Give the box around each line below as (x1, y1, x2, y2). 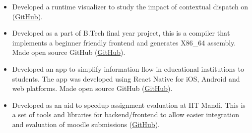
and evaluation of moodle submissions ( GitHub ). (12, 119, 160, 129)
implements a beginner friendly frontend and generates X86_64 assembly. (12, 37, 236, 47)
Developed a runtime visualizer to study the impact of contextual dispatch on (12, 1, 249, 11)
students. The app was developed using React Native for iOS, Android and (12, 73, 240, 84)
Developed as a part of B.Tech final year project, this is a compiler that (12, 28, 230, 38)
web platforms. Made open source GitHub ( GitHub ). (12, 83, 173, 93)
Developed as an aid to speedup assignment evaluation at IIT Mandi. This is (12, 99, 246, 110)
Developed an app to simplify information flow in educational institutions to (12, 63, 244, 74)
